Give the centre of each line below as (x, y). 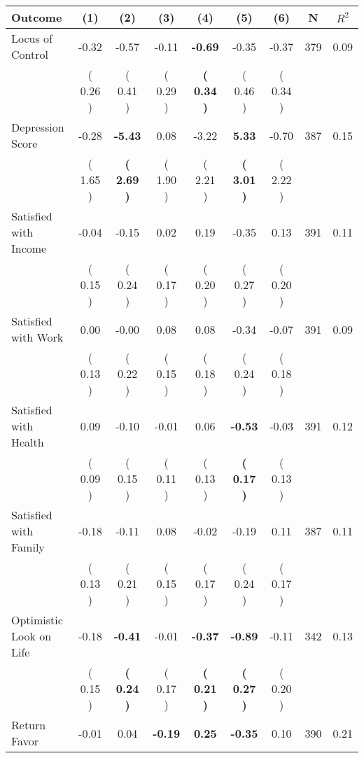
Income (29, 248)
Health (28, 442)
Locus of (32, 38)
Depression (38, 127)
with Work (37, 337)
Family (28, 547)
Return (29, 725)
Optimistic (37, 620)
